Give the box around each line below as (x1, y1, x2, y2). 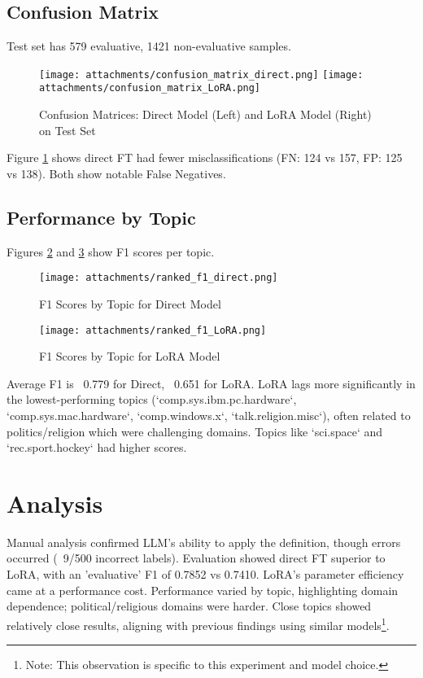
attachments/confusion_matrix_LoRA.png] (39, 82, 261, 94)
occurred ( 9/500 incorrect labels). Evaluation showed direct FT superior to (7, 549, 386, 566)
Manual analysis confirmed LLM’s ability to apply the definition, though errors (7, 533, 401, 550)
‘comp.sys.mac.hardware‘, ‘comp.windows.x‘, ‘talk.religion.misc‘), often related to (7, 406, 411, 423)
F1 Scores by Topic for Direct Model (39, 295, 221, 312)
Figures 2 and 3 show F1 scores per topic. (7, 243, 215, 260)
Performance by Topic (7, 204, 196, 230)
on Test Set (39, 121, 96, 138)
